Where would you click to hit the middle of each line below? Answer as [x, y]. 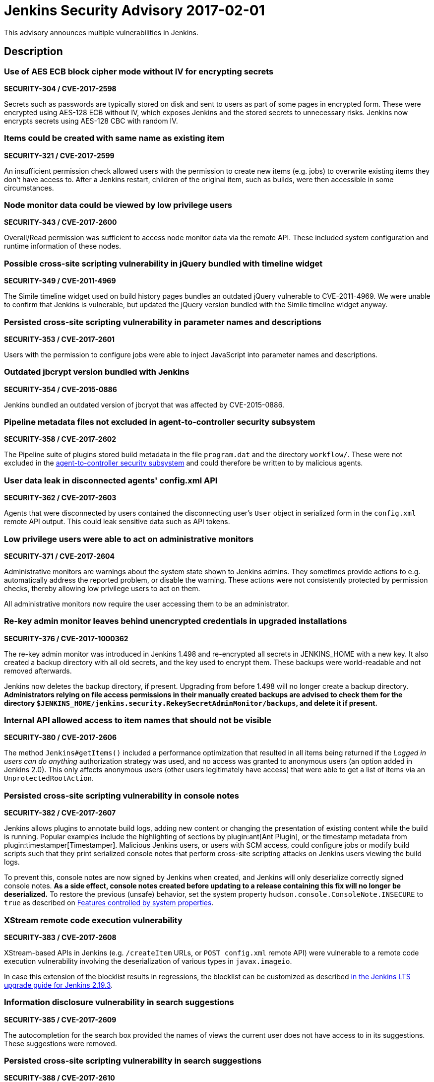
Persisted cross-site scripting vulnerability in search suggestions [133, 1061]
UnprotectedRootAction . [49, 778]
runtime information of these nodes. [63, 246]
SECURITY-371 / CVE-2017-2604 [60, 556]
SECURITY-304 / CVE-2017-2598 [60, 88]
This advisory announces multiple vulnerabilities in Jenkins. [101, 32]
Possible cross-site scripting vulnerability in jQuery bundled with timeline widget [163, 263]
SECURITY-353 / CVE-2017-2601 [60, 339]
